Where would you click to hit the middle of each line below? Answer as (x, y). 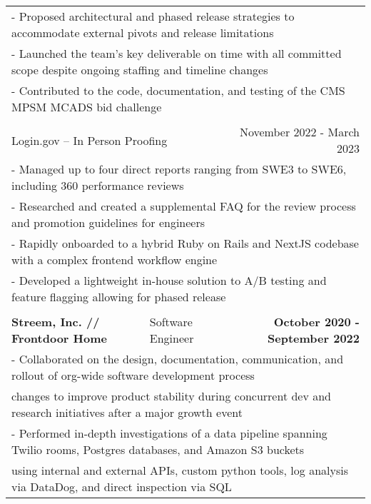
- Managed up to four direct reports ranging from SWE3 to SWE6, (179, 169)
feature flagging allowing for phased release (119, 297)
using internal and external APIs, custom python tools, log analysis (180, 470)
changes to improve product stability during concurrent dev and (172, 396)
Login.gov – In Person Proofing (90, 140)
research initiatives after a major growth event (127, 412)
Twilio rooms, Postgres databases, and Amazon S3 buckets (158, 449)
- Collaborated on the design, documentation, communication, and (178, 359)
